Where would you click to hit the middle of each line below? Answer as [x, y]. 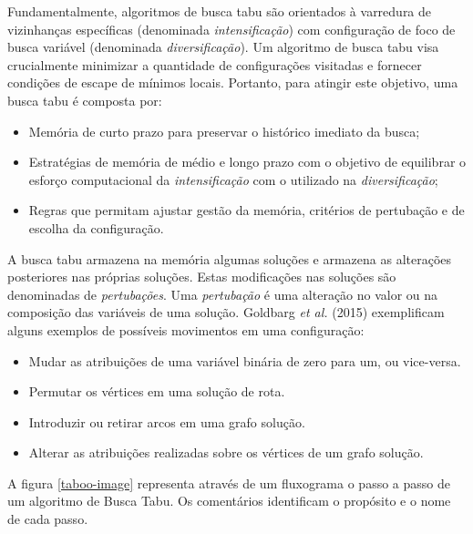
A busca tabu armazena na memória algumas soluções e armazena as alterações [230, 258]
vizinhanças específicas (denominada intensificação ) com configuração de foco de [231, 29]
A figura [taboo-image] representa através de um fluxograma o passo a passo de [229, 483]
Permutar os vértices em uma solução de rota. [157, 391]
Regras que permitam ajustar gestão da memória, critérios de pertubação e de [247, 210]
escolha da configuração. [96, 227]
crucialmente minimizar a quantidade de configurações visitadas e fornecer [215, 64]
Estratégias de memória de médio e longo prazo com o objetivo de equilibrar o [247, 162]
